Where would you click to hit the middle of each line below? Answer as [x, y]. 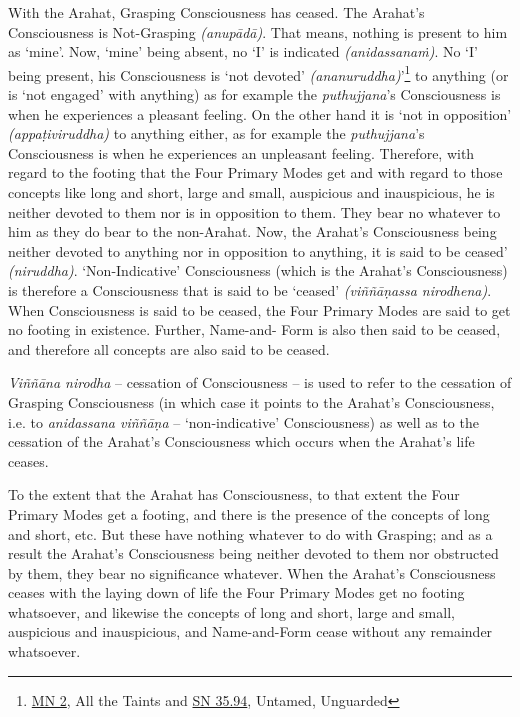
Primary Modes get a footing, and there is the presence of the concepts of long [249, 513]
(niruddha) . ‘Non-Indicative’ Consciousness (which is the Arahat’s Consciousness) [258, 270]
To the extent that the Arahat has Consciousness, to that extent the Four [234, 494]
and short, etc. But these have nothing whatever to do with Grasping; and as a [250, 533]
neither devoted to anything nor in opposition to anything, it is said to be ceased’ [258, 250]
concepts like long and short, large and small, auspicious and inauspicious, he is [251, 192]
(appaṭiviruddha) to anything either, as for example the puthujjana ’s [216, 133]
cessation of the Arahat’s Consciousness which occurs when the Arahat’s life [241, 441]
